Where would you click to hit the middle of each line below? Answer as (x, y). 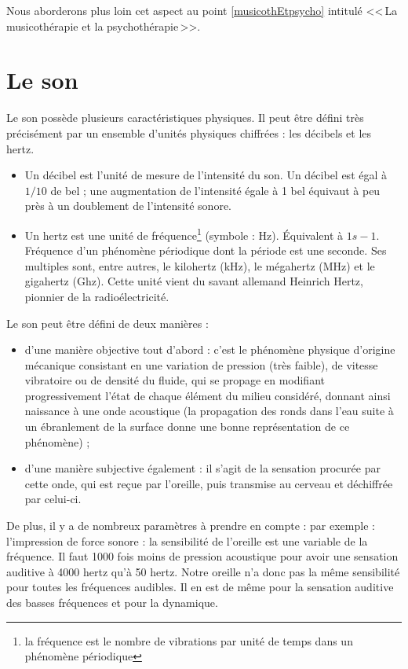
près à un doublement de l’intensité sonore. (128, 206)
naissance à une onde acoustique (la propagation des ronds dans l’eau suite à (209, 411)
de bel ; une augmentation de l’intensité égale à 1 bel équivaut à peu (215, 190)
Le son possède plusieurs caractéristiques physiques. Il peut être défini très (185, 118)
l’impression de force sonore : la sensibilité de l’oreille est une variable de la (187, 540)
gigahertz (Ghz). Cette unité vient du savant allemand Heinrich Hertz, (194, 281)
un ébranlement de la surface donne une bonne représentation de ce (187, 426)
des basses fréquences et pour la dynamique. (112, 602)
